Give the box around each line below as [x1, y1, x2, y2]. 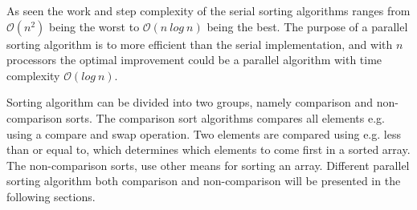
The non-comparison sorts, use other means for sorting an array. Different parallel [6, 156, 410, 173]
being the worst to [49, 18, 140, 34]
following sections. [6, 188, 96, 204]
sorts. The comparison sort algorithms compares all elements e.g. [66, 109, 385, 126]
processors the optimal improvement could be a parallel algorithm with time [6, 51, 382, 68]
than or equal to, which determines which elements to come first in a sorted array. [6, 141, 411, 158]
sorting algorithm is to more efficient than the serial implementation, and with [6, 35, 393, 52]
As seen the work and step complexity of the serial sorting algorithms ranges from [6, 2, 411, 18]
